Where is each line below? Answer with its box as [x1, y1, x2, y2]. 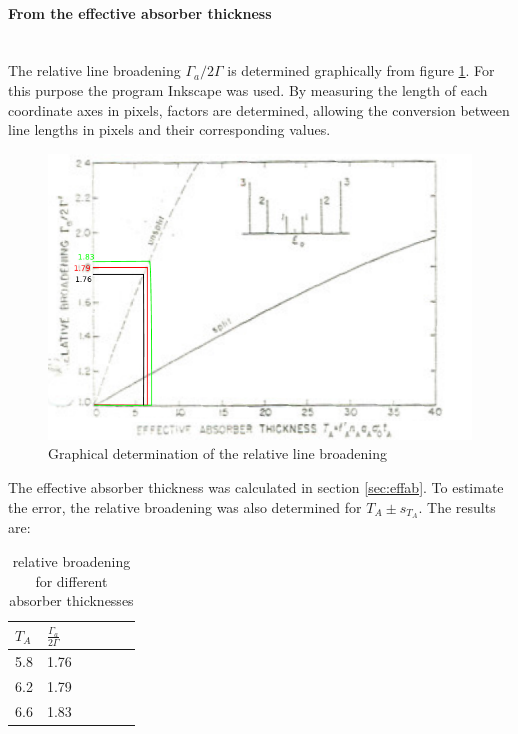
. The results [418, 496, 496, 517]
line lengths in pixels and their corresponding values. [8, 119, 331, 140]
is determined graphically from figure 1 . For [227, 60, 495, 81]
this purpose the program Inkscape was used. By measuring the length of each [8, 79, 488, 100]
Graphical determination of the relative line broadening [48, 443, 388, 464]
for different [35, 570, 108, 591]
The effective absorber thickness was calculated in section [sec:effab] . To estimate [8, 477, 504, 497]
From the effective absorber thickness [8, 2, 272, 23]
